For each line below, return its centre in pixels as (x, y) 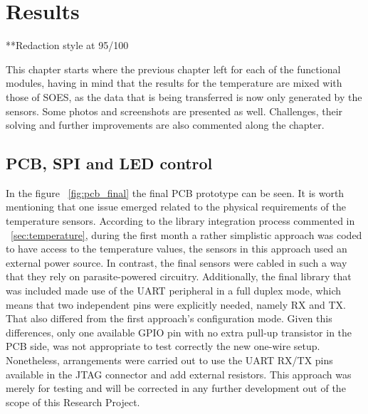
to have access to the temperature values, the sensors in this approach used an (177, 249)
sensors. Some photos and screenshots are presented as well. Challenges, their (174, 111)
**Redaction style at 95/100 (67, 45)
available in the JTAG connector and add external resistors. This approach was (179, 374)
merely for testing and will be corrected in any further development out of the (176, 388)
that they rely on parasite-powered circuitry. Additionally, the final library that (179, 276)
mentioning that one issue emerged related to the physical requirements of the (176, 207)
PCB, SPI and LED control (109, 163)
